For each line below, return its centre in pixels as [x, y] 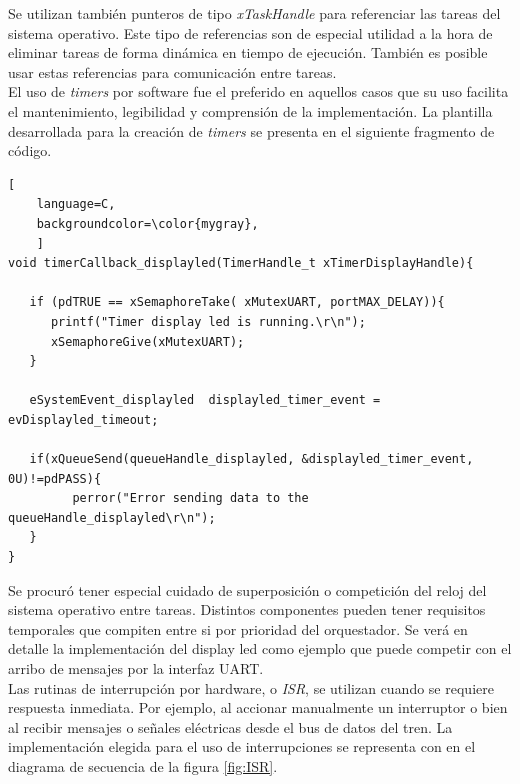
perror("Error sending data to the [190, 498]
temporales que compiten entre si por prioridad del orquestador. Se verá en [238, 628]
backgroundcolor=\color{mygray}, [147, 223]
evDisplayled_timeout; [83, 419]
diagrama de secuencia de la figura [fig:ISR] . [143, 765]
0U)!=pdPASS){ [55, 478]
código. [30, 150]
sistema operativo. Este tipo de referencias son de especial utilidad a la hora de [250, 32]
